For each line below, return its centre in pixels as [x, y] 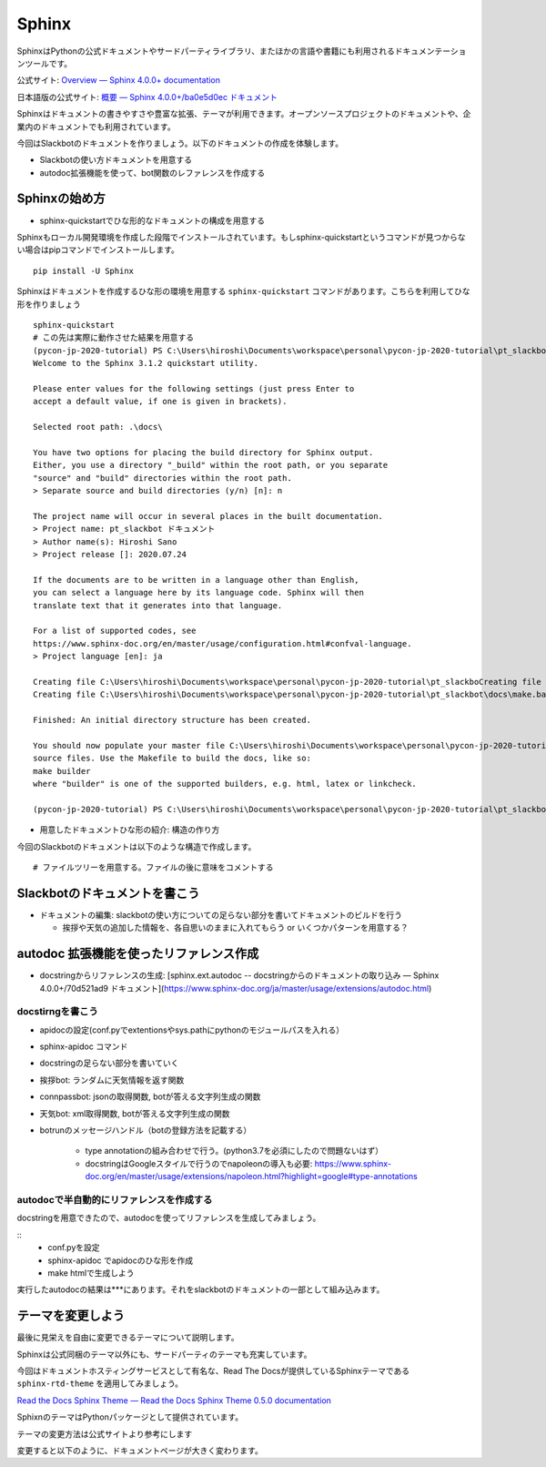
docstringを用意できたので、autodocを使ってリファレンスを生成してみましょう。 [169, 1218]
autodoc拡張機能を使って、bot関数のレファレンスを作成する [152, 172]
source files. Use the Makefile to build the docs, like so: [172, 759]
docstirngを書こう [58, 1012]
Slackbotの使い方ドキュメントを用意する [116, 160]
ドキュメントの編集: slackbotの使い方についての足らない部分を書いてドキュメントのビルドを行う [221, 914]
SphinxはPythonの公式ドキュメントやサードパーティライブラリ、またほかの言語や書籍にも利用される [206, 51]
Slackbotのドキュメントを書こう [108, 893]
